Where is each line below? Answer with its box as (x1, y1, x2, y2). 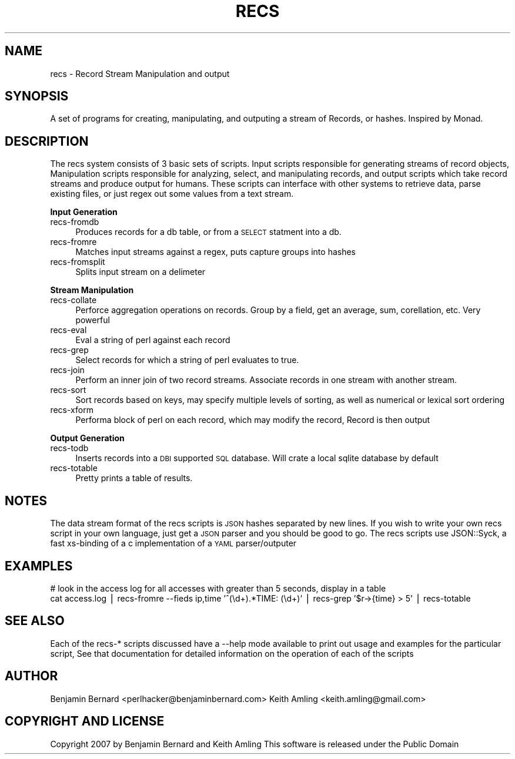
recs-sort (50, 385, 86, 395)
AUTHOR (5, 669, 58, 684)
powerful (75, 315, 110, 325)
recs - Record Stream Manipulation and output (50, 68, 230, 79)
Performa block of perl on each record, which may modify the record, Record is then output (75, 415, 430, 425)
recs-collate (50, 295, 97, 305)
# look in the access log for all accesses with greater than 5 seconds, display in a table (50, 583, 386, 593)
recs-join (50, 365, 85, 375)
